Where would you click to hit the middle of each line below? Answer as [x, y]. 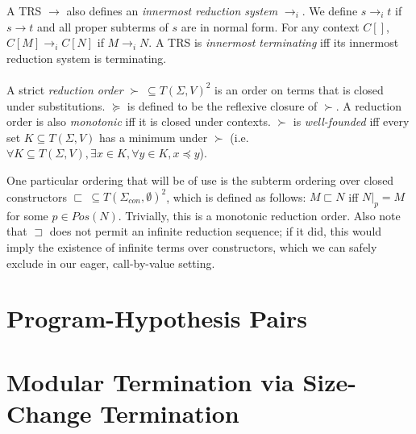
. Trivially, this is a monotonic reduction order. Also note [259, 215]
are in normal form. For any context [270, 26]
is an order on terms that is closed [299, 89]
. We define [330, 10]
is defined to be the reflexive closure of [222, 105]
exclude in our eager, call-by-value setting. [111, 263]
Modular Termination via [150, 381]
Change [49, 413]
